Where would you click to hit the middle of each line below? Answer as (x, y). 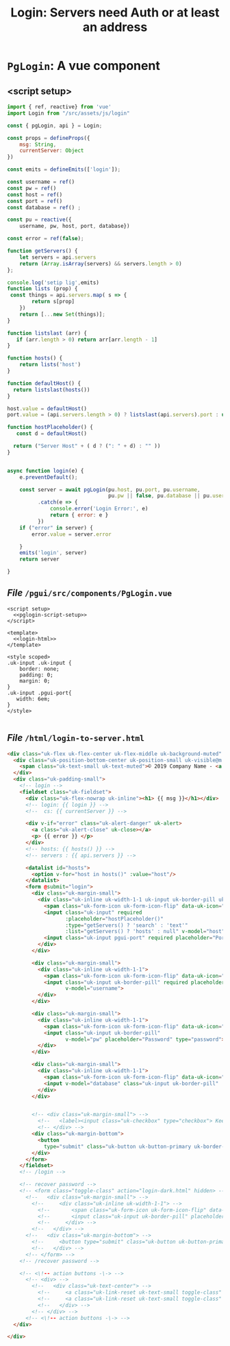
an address (115, 27)
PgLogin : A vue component (84, 66)
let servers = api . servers (58, 257)
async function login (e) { (46, 471)
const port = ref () (35, 201)
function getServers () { (42, 251)
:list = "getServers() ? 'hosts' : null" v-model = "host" (145, 932)
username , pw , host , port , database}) (75, 226)
